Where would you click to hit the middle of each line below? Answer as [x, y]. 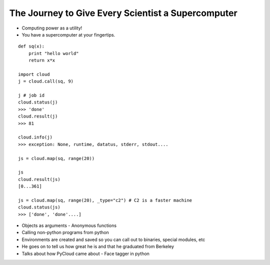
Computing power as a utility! [52, 28]
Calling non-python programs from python [65, 232]
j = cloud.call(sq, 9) [46, 81]
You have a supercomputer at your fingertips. [68, 34]
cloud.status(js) [39, 207]
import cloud [34, 74]
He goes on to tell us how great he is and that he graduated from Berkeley [98, 246]
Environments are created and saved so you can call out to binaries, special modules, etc [113, 239]
